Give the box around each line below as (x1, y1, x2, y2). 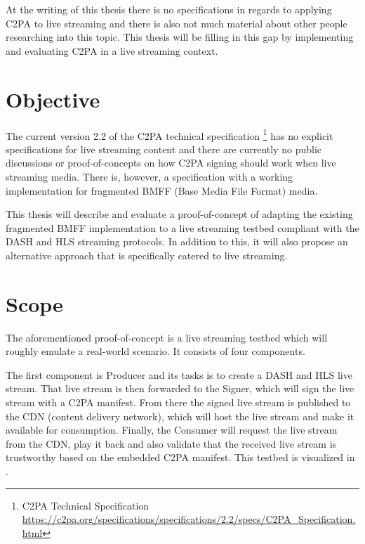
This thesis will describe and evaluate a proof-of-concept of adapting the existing (6, 207, 353, 221)
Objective (6, 84, 100, 113)
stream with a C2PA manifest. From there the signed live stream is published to (6, 395, 351, 409)
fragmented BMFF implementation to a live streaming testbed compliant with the (6, 220, 359, 235)
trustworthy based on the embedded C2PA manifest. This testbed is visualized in (6, 450, 355, 465)
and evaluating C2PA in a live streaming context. (6, 43, 218, 58)
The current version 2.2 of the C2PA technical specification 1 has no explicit (6, 126, 333, 143)
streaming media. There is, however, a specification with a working (6, 169, 293, 183)
